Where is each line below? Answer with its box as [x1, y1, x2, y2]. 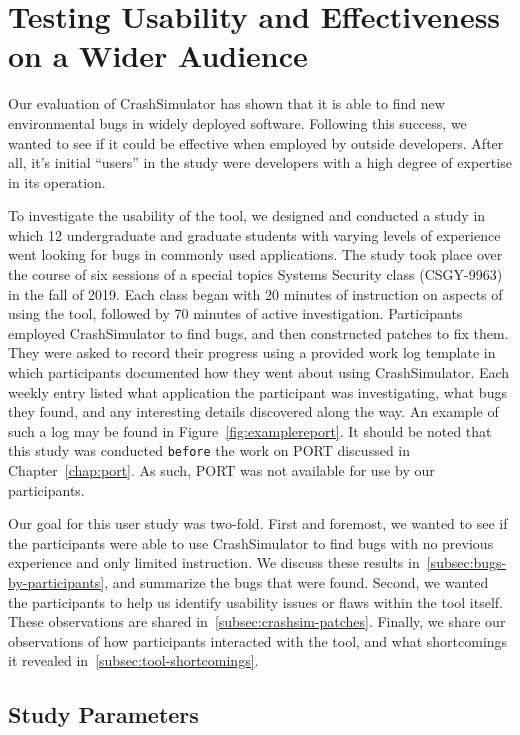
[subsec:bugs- [426, 552, 507, 573]
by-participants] [8, 572, 105, 593]
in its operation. [8, 171, 106, 192]
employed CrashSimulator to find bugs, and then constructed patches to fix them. [8, 322, 509, 343]
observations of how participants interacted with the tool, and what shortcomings [8, 630, 508, 651]
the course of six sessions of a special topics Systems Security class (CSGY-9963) [8, 264, 503, 285]
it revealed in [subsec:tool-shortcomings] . [8, 650, 259, 671]
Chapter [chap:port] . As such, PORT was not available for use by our [8, 460, 435, 481]
